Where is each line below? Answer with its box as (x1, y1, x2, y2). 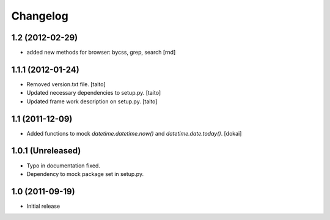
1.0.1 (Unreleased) (11, 145, 81, 156)
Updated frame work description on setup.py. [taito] (26, 98, 158, 105)
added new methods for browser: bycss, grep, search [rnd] (26, 49, 176, 56)
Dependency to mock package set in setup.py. (26, 170, 144, 177)
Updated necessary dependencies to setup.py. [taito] (26, 89, 161, 97)
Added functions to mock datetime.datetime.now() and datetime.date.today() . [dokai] (26, 130, 242, 137)
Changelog (11, 9, 68, 23)
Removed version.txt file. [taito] (26, 80, 106, 88)
